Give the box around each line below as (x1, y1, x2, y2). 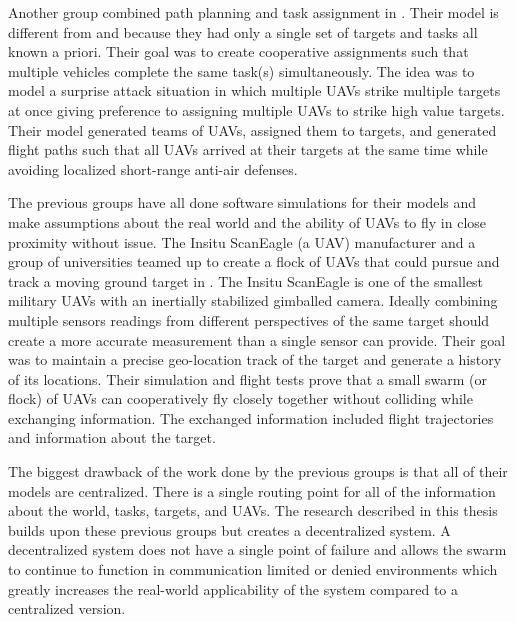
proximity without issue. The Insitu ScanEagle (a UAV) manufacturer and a (8, 231, 476, 252)
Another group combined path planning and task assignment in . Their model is (8, 2, 499, 22)
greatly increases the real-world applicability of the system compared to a (8, 578, 459, 599)
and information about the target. (8, 427, 216, 448)
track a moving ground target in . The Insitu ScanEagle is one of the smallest (8, 270, 484, 291)
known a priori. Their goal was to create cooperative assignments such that (8, 41, 469, 62)
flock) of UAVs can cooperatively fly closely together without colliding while (8, 388, 473, 409)
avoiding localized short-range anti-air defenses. (8, 158, 298, 179)
